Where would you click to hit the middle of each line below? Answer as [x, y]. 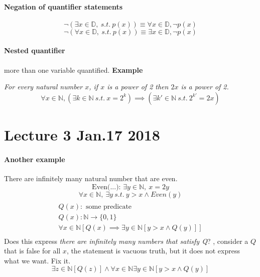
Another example [35, 159]
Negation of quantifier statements [63, 6]
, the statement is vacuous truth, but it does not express [153, 251]
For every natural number [43, 87]
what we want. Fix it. [37, 260]
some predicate [109, 206]
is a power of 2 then [138, 87]
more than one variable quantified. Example [74, 70]
